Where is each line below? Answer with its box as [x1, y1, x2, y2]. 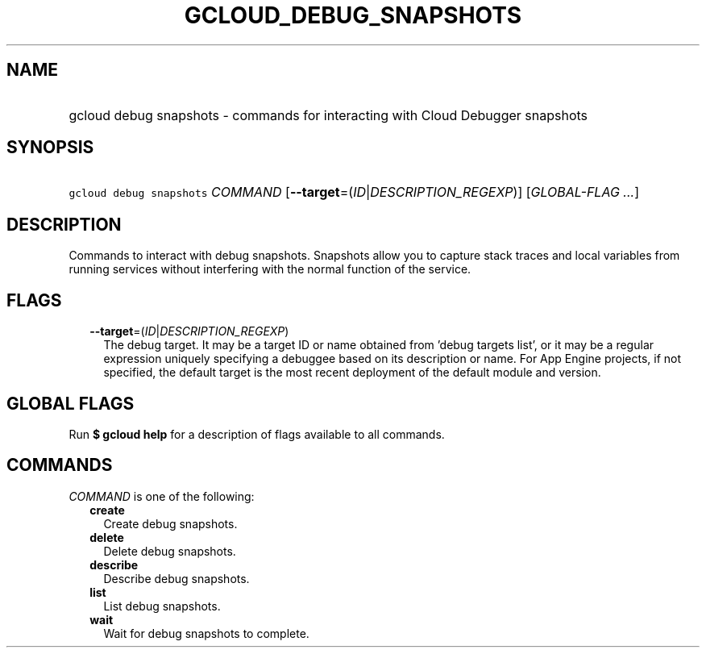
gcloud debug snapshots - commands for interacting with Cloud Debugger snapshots [69, 106, 588, 123]
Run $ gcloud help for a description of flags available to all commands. [69, 427, 445, 441]
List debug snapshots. [103, 598, 221, 613]
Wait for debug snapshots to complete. [103, 626, 309, 640]
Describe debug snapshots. [103, 571, 250, 585]
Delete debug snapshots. [103, 544, 236, 558]
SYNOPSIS [6, 137, 94, 158]
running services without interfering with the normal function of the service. [69, 262, 471, 277]
